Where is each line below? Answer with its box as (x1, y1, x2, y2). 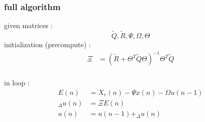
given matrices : (4, 20, 53, 31)
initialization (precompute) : (4, 39, 91, 50)
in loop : (4, 77, 30, 88)
